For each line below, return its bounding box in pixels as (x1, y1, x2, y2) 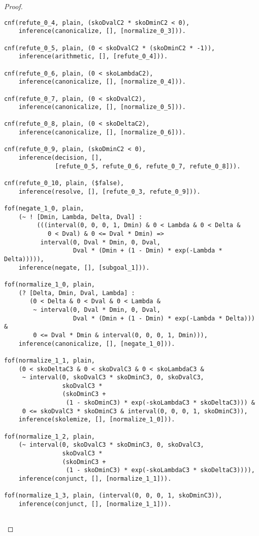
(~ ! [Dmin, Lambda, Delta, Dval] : (18, 213, 143, 221)
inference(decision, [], (18, 154, 103, 162)
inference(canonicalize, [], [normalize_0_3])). (18, 27, 186, 35)
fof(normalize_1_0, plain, (4, 280, 95, 288)
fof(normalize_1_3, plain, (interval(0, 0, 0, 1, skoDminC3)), (4, 492, 222, 499)
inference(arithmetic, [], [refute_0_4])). (18, 53, 168, 60)
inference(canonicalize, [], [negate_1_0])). (18, 340, 175, 347)
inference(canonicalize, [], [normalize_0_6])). (18, 129, 186, 136)
